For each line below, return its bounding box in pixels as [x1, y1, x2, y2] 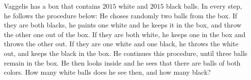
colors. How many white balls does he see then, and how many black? [4, 67, 211, 77]
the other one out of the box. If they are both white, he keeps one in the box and [4, 29, 246, 39]
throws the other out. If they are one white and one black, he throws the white [4, 39, 238, 49]
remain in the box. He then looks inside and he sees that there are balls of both [4, 57, 241, 67]
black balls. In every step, [166, 1, 242, 11]
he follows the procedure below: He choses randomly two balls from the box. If [4, 10, 237, 20]
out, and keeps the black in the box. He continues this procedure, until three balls [4, 48, 248, 58]
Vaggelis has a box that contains [4, 1, 100, 11]
